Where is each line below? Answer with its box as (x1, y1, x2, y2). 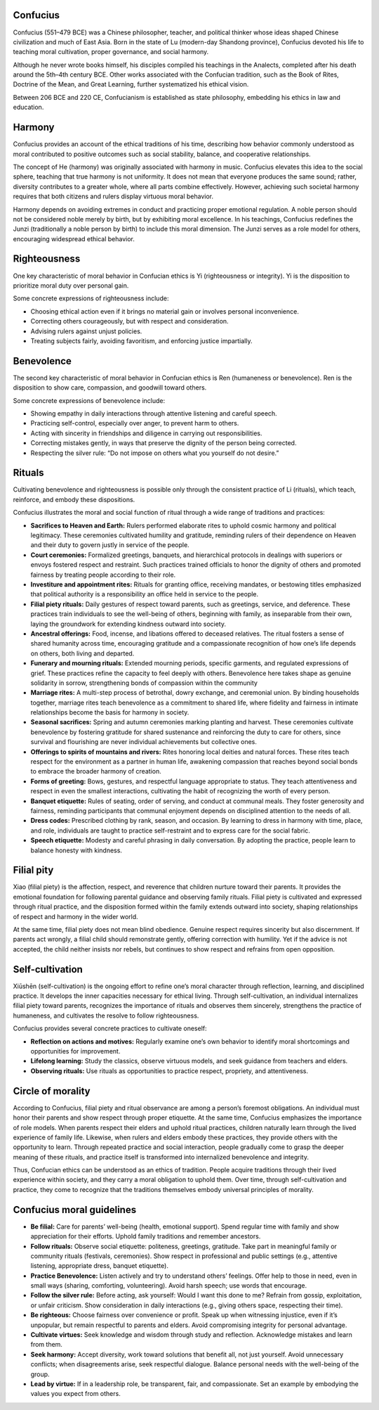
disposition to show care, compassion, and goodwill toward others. (13, 383, 207, 392)
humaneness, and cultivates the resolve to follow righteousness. (13, 1011, 199, 1020)
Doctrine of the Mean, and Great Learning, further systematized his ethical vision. (13, 80, 249, 89)
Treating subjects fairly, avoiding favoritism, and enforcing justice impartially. (30, 336, 253, 345)
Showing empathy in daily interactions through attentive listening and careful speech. (30, 409, 277, 418)
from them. (30, 1340, 63, 1349)
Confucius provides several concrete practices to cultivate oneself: (13, 1024, 207, 1033)
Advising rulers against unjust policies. (30, 327, 142, 335)
